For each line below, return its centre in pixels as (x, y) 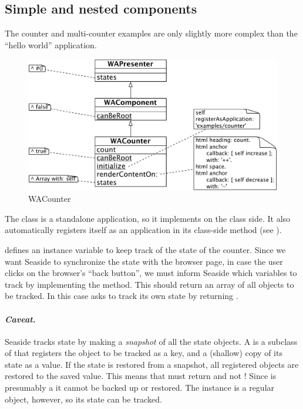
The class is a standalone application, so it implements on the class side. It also (148, 218)
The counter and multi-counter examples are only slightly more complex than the (151, 33)
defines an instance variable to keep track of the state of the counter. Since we (145, 249)
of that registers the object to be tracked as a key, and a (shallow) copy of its (144, 353)
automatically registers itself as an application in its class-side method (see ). (143, 230)
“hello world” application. (51, 44)
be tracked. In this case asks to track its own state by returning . (122, 296)
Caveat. (20, 319)
